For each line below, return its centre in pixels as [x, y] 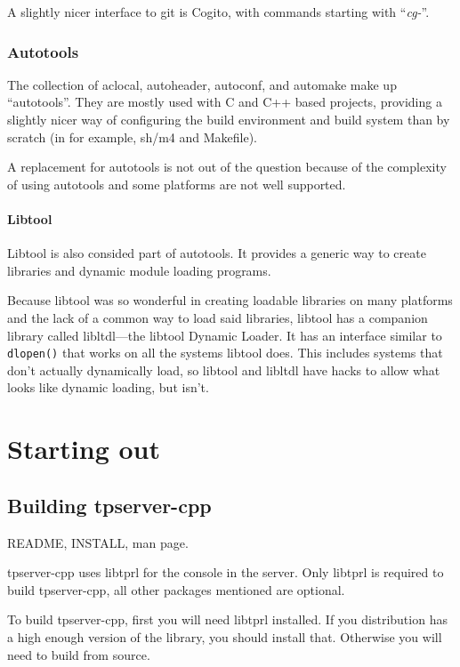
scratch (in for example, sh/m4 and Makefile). [133, 137]
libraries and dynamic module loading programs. [139, 270]
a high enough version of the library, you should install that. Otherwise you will [225, 636]
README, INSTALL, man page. [98, 542]
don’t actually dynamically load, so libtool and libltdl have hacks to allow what [224, 370]
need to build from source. [79, 654]
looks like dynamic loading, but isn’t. [108, 387]
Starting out [84, 449]
